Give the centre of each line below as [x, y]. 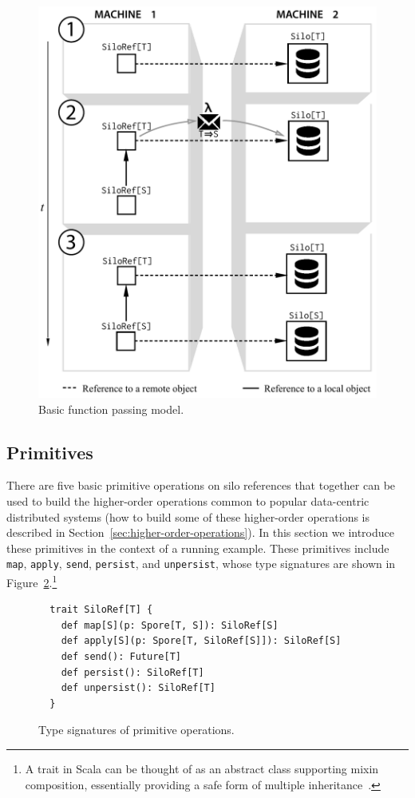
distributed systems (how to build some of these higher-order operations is [188, 516]
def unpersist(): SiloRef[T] [138, 688]
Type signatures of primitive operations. [136, 730]
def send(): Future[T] [121, 657]
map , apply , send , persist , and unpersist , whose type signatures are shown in [201, 564]
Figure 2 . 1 [32, 581]
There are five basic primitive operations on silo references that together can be [201, 485]
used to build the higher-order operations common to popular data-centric [188, 501]
